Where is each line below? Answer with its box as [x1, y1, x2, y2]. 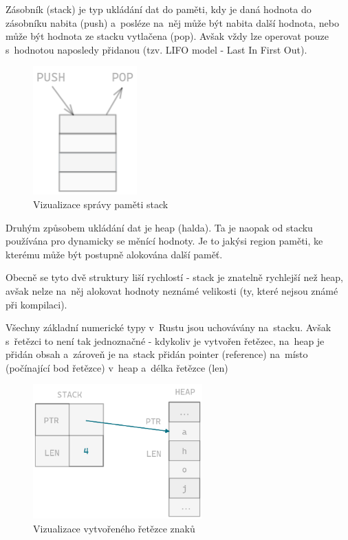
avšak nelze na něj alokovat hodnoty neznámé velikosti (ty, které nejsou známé [6, 283, 338, 297]
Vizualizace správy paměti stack [33, 196, 168, 211]
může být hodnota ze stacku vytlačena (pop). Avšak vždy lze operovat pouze [6, 29, 329, 43]
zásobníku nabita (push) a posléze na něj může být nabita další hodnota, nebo [6, 15, 339, 30]
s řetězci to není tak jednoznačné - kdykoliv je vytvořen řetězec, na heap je [6, 333, 325, 348]
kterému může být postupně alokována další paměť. [6, 247, 223, 261]
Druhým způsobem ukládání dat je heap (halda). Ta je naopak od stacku [6, 220, 313, 234]
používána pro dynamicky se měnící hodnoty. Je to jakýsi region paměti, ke [6, 234, 323, 248]
